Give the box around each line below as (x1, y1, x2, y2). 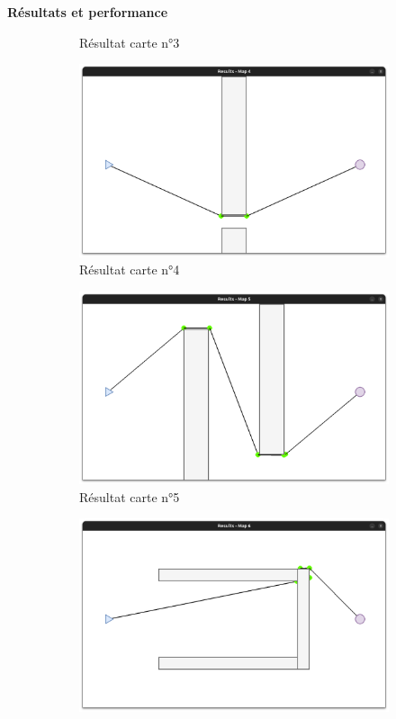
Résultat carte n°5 (79, 487, 180, 506)
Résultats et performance (7, 3, 168, 21)
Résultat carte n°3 (79, 32, 180, 51)
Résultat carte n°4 (79, 260, 180, 279)
